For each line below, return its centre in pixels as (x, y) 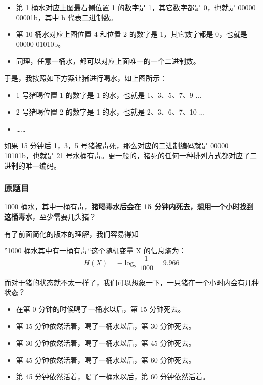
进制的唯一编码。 (32, 165)
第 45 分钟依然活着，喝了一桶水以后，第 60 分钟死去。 (106, 360)
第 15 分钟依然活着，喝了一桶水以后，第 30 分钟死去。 (106, 326)
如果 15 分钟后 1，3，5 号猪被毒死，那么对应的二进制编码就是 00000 (116, 146)
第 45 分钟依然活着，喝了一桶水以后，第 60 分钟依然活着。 (113, 377)
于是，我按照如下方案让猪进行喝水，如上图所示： (85, 77)
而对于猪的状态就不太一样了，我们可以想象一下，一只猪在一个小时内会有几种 (131, 282)
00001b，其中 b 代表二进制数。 (67, 17)
